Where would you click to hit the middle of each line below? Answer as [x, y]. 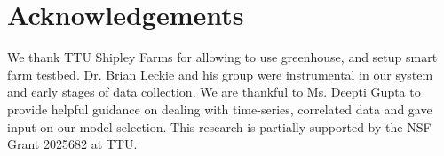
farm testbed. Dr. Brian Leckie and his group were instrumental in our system [220, 74]
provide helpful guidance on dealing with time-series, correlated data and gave [220, 109]
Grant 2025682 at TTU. [72, 144]
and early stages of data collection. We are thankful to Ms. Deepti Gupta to [214, 92]
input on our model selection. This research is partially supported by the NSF [219, 126]
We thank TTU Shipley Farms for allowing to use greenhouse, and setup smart [222, 57]
